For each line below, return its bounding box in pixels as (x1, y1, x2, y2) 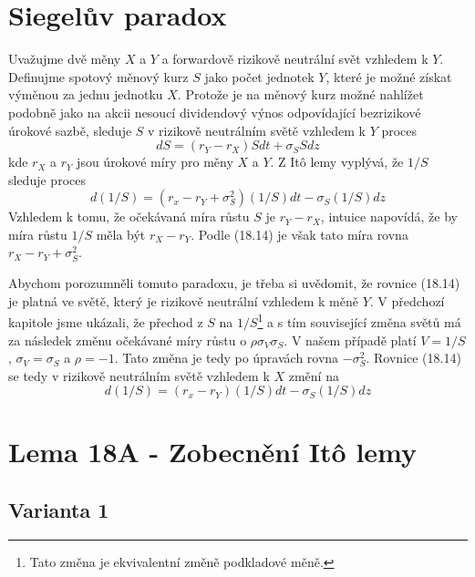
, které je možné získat (325, 67, 452, 86)
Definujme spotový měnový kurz (8, 67, 189, 86)
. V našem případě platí (284, 330, 417, 349)
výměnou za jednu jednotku (8, 85, 163, 104)
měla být (96, 224, 146, 243)
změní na (288, 366, 339, 385)
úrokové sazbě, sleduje (8, 120, 132, 139)
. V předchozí (369, 291, 445, 310)
